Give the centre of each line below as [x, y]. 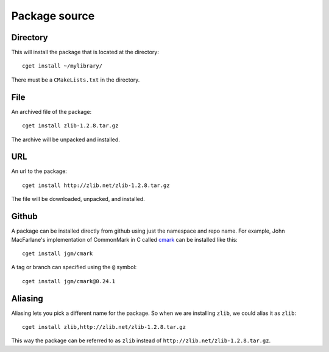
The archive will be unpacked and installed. [65, 139]
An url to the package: [39, 171]
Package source [53, 16]
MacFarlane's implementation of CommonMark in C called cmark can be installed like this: [124, 239]
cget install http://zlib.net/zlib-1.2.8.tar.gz [96, 185]
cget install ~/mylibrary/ [62, 66]
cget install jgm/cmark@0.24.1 [69, 281]
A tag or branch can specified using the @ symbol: [74, 267]
